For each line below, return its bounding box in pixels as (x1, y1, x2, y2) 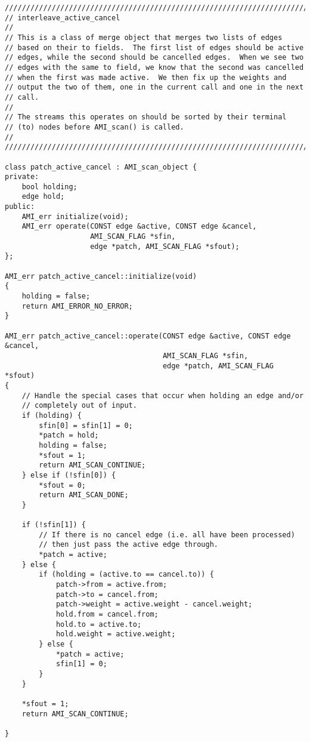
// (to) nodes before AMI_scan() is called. (5, 122, 184, 131)
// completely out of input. (21, 401, 137, 410)
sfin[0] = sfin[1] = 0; (39, 421, 133, 430)
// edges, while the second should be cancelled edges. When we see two (5, 53, 304, 62)
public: (5, 202, 35, 211)
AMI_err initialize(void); (21, 212, 129, 221)
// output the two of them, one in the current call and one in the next (5, 83, 304, 92)
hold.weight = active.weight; (55, 630, 176, 639)
